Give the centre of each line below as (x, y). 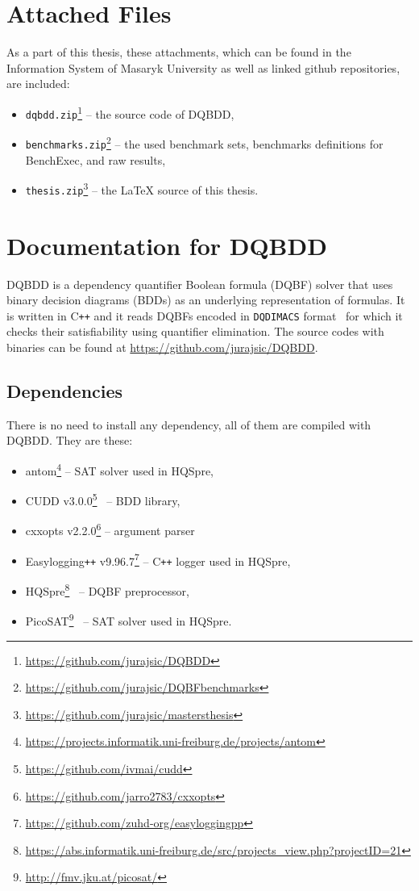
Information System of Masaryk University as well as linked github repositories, (203, 67)
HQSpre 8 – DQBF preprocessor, (107, 590)
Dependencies (65, 390)
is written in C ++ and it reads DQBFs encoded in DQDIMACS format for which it (205, 315)
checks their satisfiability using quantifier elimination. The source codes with (195, 331)
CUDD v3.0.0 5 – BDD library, (103, 499)
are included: (38, 84)
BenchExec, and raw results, (95, 159)
